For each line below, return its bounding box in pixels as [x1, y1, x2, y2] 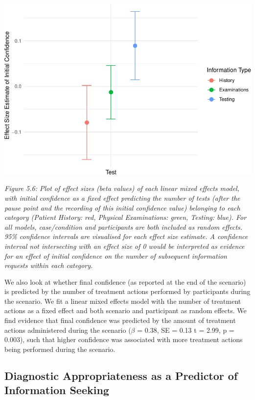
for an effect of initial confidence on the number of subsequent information [4, 250, 227, 261]
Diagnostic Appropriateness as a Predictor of [4, 368, 238, 383]
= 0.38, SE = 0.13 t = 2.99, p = [137, 324, 234, 335]
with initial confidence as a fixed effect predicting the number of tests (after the [4, 192, 240, 203]
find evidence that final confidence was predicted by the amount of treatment [4, 315, 236, 325]
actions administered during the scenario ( [4, 324, 131, 335]
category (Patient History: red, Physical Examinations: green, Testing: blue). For [4, 212, 247, 222]
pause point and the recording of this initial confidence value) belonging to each [4, 202, 240, 213]
